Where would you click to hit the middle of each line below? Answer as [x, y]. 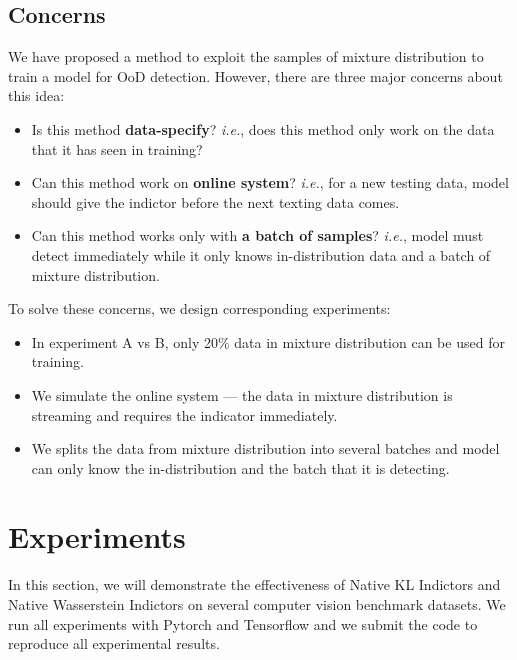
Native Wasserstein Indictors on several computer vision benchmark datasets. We [257, 604]
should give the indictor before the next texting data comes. [215, 201]
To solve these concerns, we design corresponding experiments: [199, 308]
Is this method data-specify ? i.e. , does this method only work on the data [263, 128]
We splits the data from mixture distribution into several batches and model [265, 448]
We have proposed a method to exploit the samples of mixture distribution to [246, 56]
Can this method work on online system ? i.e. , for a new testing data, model [270, 182]
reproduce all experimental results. [114, 643]
